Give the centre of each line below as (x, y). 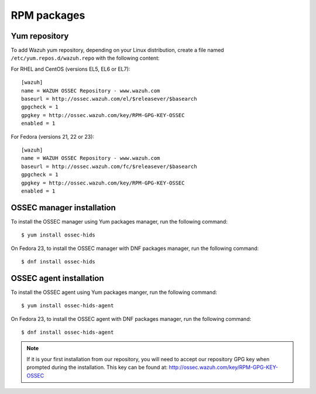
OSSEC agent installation (58, 278)
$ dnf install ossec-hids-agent (68, 333)
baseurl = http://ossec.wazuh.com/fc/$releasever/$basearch (109, 166)
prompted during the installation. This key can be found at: (97, 367)
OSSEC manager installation (63, 208)
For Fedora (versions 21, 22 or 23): (53, 136)
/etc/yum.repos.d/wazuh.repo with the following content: (85, 58)
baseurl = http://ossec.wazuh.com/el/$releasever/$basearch (109, 99)
